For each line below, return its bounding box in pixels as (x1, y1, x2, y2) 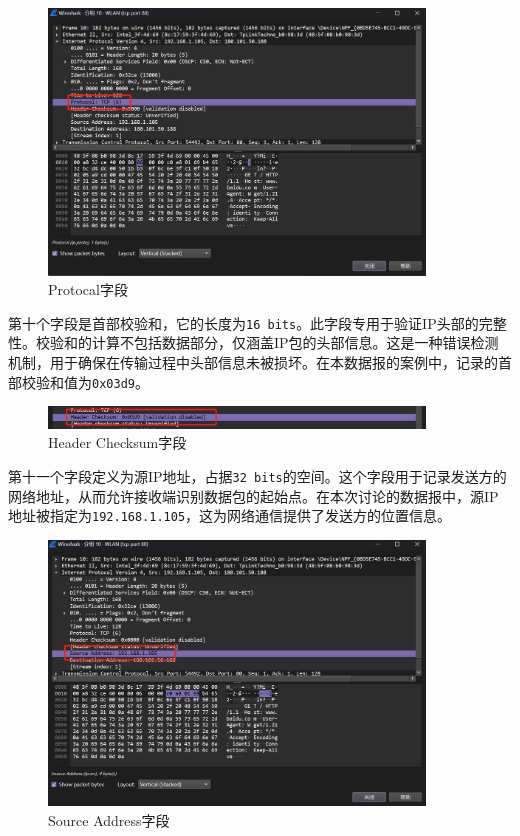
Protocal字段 (48, 279, 128, 300)
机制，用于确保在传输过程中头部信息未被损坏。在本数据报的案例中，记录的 (8, 352, 498, 373)
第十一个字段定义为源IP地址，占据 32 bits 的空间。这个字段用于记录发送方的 (8, 465, 507, 486)
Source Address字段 (48, 809, 170, 830)
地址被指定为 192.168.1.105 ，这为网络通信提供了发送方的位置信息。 (8, 505, 452, 526)
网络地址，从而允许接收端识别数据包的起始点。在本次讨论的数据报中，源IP (8, 485, 499, 506)
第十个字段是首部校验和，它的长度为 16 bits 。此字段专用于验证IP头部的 (8, 312, 479, 333)
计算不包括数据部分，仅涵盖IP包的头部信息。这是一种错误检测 (91, 332, 499, 353)
